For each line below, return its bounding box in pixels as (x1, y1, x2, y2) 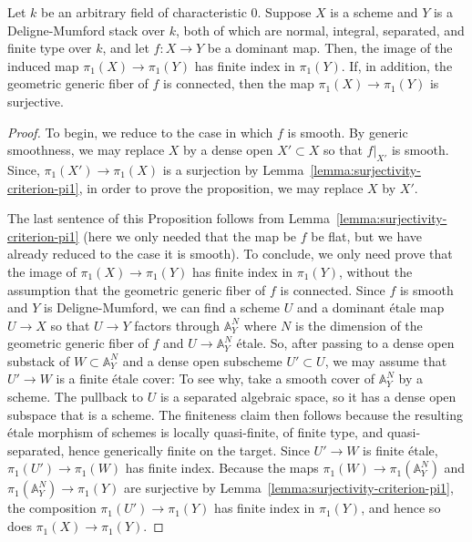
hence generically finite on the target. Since (68, 440, 310, 459)
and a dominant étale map (296, 298, 445, 317)
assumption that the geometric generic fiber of (7, 280, 266, 299)
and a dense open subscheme (122, 351, 282, 370)
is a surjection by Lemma (162, 159, 304, 179)
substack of (7, 351, 70, 370)
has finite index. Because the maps (125, 458, 319, 477)
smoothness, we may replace (7, 140, 165, 159)
